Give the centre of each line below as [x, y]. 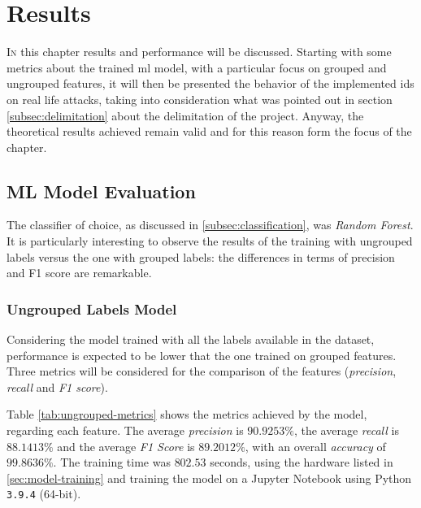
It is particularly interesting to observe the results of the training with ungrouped [210, 241]
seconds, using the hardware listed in [302, 462]
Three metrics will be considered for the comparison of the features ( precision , [202, 371]
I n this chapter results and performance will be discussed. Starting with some [199, 52]
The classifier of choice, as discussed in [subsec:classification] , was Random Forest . [210, 225]
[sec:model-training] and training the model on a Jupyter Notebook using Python [209, 478]
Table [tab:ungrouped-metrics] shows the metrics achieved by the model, [187, 414]
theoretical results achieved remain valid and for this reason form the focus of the [209, 131]
